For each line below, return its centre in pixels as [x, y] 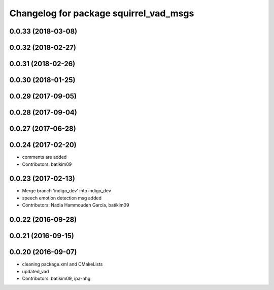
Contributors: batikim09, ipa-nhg [56, 278]
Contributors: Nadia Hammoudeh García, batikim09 [76, 205]
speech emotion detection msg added [62, 198]
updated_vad [36, 271]
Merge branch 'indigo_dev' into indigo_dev [67, 191]
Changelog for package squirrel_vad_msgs [102, 13]
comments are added [44, 157]
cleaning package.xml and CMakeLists [62, 264]
